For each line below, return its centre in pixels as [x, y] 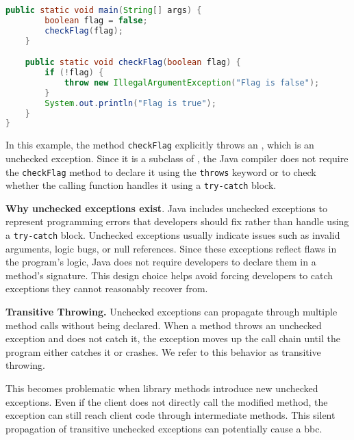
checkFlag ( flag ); [84, 30]
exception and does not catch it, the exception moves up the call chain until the [173, 338]
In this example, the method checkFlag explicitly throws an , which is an [160, 145]
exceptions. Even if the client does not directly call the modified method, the [167, 401]
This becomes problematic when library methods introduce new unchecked [162, 388]
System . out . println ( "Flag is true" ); [130, 103]
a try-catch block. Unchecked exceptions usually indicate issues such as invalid [173, 235]
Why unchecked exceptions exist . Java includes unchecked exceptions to [166, 208]
